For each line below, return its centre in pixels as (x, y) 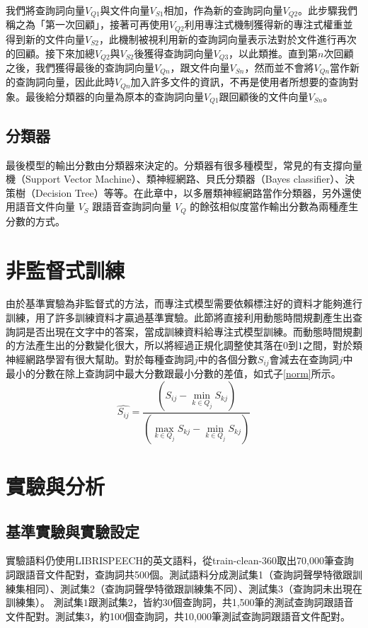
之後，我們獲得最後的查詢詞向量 (80, 67)
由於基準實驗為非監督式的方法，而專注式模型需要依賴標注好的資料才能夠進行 (184, 303)
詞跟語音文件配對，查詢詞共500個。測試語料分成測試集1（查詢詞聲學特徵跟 (179, 574)
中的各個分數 (228, 359)
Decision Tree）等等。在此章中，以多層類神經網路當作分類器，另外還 (193, 192)
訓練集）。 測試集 (45, 602)
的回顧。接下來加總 (50, 53)
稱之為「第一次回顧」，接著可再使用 (87, 24)
